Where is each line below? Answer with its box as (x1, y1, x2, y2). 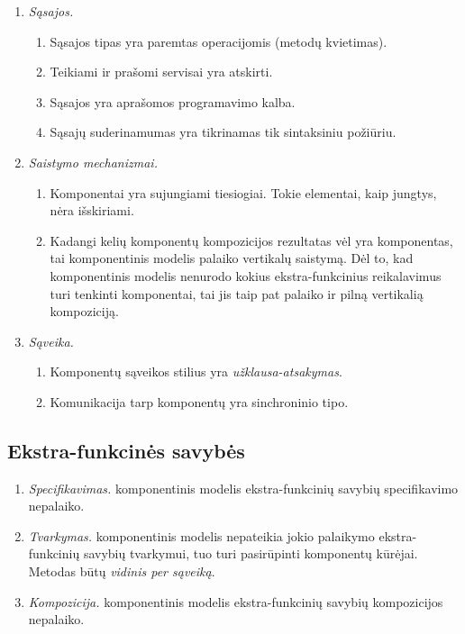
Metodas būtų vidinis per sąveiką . (28, 562, 215, 581)
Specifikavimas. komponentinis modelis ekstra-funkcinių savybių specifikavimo (28, 478, 459, 497)
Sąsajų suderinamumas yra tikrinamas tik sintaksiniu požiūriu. (50, 122, 397, 141)
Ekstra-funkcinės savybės (7, 436, 245, 464)
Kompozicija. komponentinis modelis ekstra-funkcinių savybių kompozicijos (28, 592, 443, 611)
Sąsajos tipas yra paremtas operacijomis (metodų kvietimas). (50, 32, 387, 50)
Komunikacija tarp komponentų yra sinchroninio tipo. (50, 392, 349, 411)
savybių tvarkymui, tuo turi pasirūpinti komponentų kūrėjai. (83, 544, 418, 563)
